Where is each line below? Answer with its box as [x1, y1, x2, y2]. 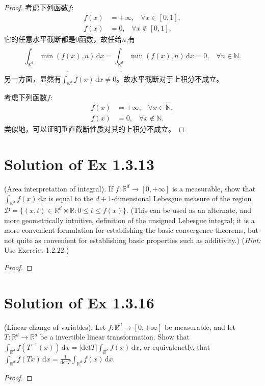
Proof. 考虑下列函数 [4, 2, 68, 12]
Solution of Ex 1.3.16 [4, 292, 154, 312]
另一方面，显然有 [4, 73, 61, 84]
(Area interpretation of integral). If [4, 183, 114, 194]
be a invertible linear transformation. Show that [40, 331, 190, 342]
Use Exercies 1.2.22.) [4, 245, 69, 255]
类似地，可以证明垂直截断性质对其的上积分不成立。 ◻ [4, 123, 185, 134]
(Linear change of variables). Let [4, 321, 106, 332]
